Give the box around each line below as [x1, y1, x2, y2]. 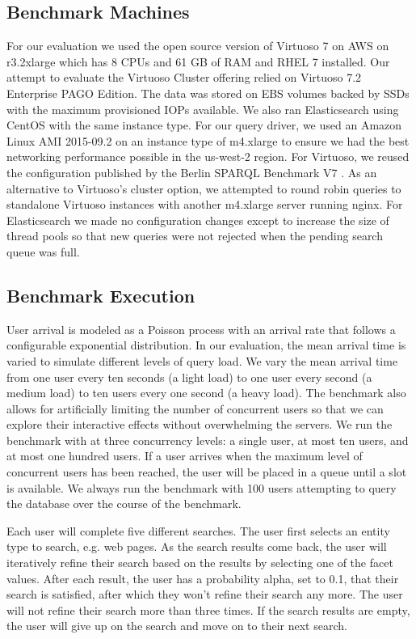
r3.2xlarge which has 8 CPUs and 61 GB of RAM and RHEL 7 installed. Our [6, 53, 390, 70]
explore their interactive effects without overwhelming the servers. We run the [6, 416, 393, 433]
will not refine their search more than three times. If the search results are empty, [6, 601, 410, 618]
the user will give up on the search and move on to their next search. [6, 617, 347, 634]
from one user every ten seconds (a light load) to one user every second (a [6, 368, 372, 385]
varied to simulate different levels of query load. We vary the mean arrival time [6, 352, 398, 369]
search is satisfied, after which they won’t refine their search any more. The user [6, 586, 403, 603]
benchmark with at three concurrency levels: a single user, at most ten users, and [6, 431, 409, 448]
